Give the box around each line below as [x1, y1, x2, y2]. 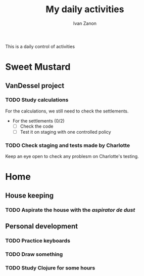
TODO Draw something [5, 251, 63, 258]
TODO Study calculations [5, 96, 69, 103]
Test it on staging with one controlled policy [20, 129, 111, 135]
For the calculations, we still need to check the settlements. [5, 108, 129, 114]
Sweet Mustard [5, 61, 71, 73]
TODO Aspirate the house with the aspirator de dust [5, 206, 135, 213]
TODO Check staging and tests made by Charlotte [5, 142, 130, 149]
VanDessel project [5, 81, 65, 90]
